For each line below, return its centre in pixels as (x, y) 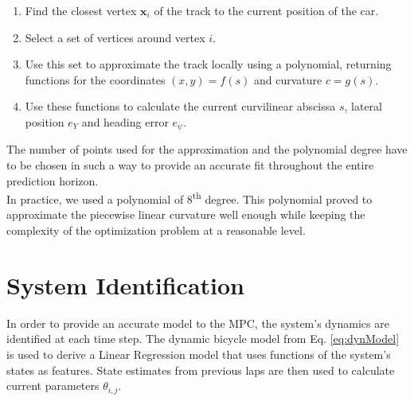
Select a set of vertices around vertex (115, 37)
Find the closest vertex (81, 10)
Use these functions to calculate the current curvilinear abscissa (180, 106)
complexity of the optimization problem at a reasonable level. (156, 230)
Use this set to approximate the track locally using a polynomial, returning (208, 64)
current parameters (53, 385)
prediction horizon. (53, 180)
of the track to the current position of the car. (266, 10)
